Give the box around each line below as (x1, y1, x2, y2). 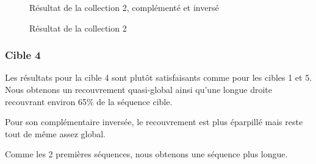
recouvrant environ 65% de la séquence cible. (5, 95, 173, 108)
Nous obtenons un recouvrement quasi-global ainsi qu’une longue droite (5, 83, 272, 95)
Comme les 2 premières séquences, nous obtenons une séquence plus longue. (5, 148, 288, 160)
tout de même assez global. (5, 127, 106, 140)
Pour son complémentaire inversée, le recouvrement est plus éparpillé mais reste (5, 115, 303, 128)
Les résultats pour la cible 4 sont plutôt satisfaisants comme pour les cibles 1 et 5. (5, 71, 312, 84)
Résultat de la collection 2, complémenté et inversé (29, 1, 219, 13)
